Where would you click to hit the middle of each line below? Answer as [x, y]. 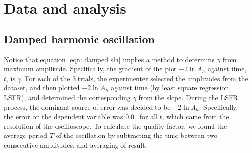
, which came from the [195, 116]
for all [148, 116]
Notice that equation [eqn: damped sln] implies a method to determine [109, 59]
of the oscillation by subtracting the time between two [137, 135]
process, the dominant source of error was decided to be [87, 107]
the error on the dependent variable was [64, 116]
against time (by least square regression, [171, 88]
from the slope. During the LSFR [188, 97]
